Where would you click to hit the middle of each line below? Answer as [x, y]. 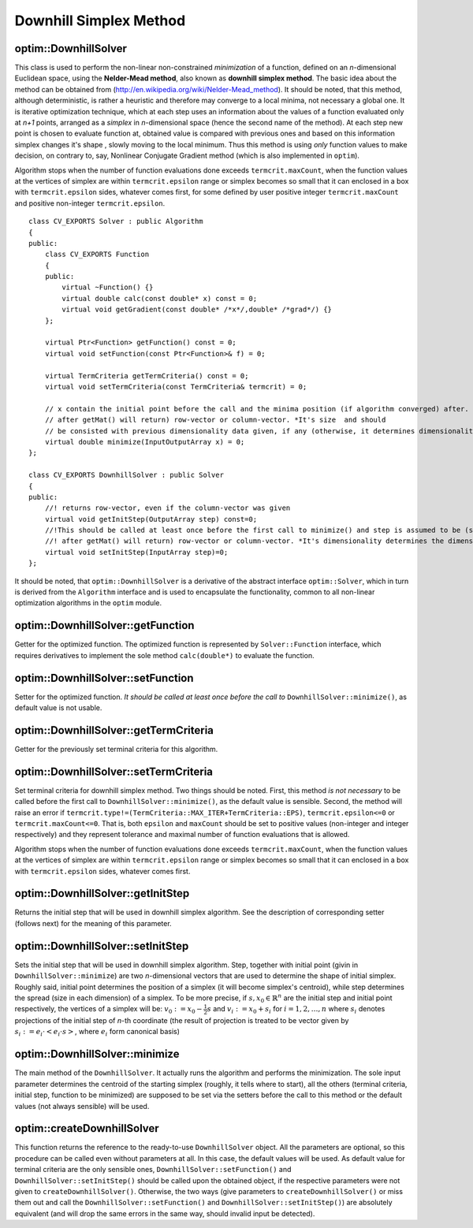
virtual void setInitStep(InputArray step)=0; [136, 552]
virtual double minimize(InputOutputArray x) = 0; [145, 442]
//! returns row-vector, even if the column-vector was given [168, 508]
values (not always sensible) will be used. [82, 1106]
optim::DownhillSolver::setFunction [104, 678]
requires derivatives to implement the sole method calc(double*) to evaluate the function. [164, 655]
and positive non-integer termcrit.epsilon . [90, 203]
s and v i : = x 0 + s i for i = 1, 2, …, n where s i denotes [296, 1010]
